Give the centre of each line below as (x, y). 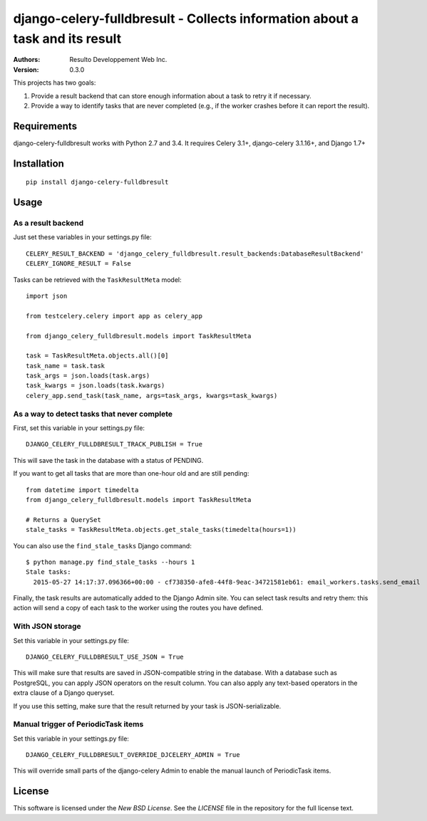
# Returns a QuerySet (63, 519)
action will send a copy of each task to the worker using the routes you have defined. (138, 608)
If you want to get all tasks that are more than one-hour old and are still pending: (131, 474)
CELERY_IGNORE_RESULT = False (79, 264)
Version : (26, 69)
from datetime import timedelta (82, 490)
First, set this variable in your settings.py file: (79, 428)
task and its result (67, 38)
